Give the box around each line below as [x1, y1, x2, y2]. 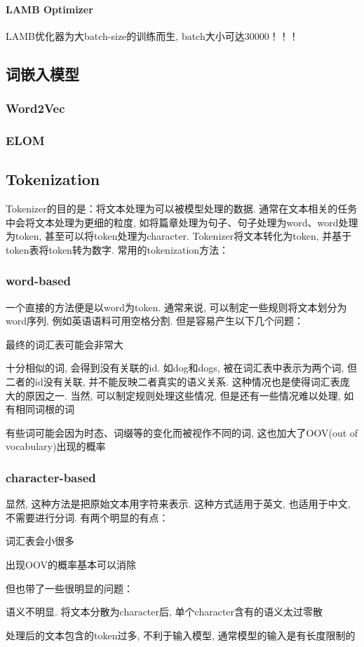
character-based [6, 468, 96, 486]
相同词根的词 [15, 402, 74, 416]
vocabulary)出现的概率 [6, 439, 106, 454]
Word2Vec [6, 100, 65, 117]
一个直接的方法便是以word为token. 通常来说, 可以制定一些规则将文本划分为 [6, 299, 347, 314]
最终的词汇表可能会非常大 [6, 336, 123, 351]
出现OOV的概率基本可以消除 [6, 557, 136, 571]
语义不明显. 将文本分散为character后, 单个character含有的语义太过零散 [6, 604, 323, 619]
